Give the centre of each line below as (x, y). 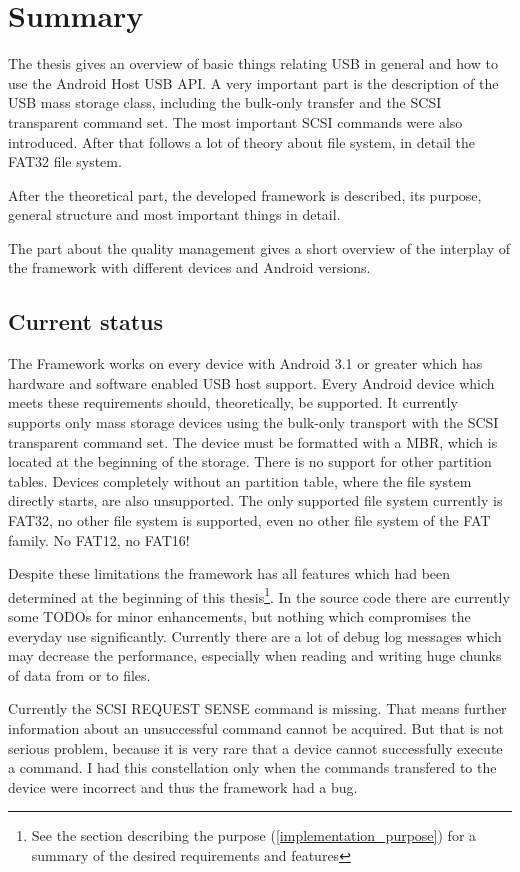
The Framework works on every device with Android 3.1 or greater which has (245, 363)
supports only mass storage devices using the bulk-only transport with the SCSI (253, 422)
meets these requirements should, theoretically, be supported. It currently (233, 402)
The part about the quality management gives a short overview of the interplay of (259, 247)
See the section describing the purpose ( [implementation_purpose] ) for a (254, 835)
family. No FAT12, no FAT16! (99, 539)
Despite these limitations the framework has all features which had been (229, 573)
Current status (86, 321)
